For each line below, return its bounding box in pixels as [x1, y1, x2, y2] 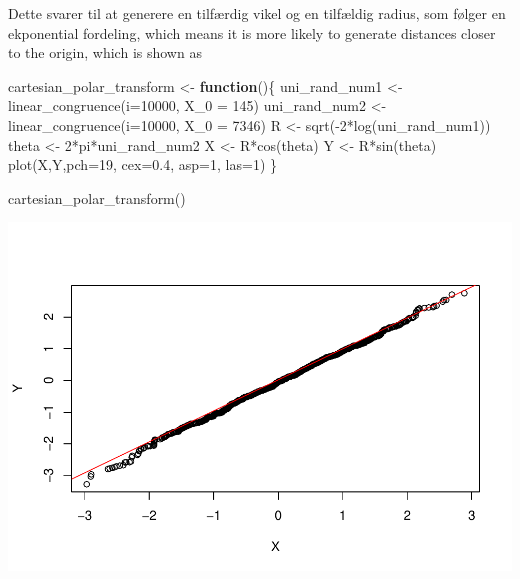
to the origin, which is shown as [8, 42, 202, 63]
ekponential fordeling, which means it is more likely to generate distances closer [8, 22, 496, 43]
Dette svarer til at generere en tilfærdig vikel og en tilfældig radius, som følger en [8, 3, 506, 23]
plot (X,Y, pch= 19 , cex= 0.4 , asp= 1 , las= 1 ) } [8, 154, 277, 175]
